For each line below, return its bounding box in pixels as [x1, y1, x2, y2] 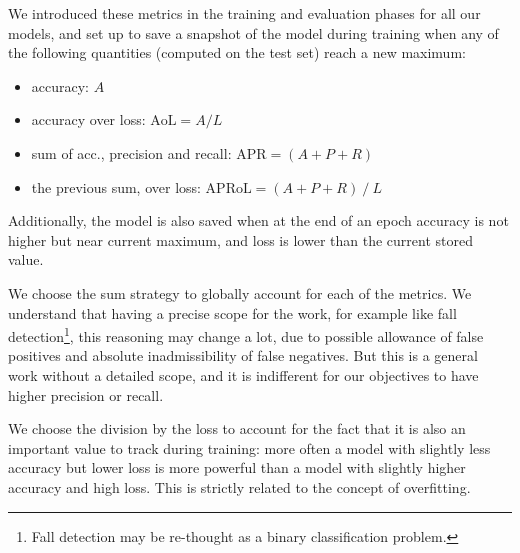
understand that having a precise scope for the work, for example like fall [8, 302, 457, 323]
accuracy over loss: [31, 109, 146, 130]
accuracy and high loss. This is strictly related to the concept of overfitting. [8, 476, 471, 497]
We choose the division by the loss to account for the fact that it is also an [8, 418, 466, 439]
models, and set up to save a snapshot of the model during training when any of [8, 22, 499, 43]
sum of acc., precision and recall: [31, 142, 232, 163]
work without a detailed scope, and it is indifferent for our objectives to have [8, 364, 479, 385]
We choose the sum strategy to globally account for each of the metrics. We [8, 282, 472, 303]
